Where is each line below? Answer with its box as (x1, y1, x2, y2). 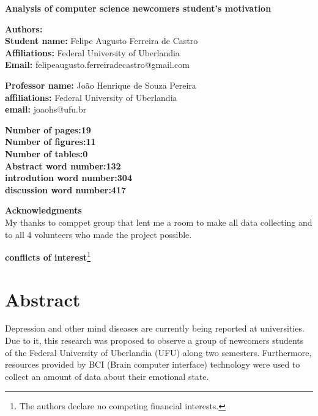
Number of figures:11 (5, 135, 96, 148)
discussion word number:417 (5, 183, 127, 196)
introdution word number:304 (5, 171, 132, 184)
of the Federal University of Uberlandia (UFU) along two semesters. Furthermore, (5, 346, 312, 358)
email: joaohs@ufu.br (5, 103, 87, 116)
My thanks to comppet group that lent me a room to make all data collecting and (5, 215, 312, 228)
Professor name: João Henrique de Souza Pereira (5, 78, 196, 91)
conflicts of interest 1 (5, 249, 91, 263)
